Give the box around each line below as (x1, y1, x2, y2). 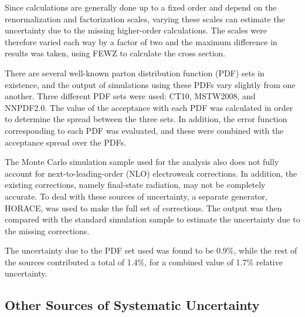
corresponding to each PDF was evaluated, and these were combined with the (5, 124, 284, 136)
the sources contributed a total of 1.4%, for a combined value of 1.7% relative (5, 255, 283, 268)
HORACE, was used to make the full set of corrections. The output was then (5, 201, 282, 214)
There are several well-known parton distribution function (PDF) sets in (5, 66, 265, 79)
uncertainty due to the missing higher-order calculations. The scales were (5, 24, 267, 36)
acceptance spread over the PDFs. (5, 136, 126, 148)
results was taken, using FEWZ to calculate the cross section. (5, 47, 226, 59)
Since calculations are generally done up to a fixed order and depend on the (5, 1, 277, 13)
